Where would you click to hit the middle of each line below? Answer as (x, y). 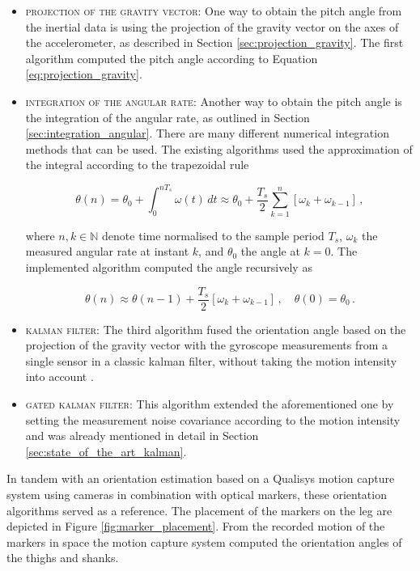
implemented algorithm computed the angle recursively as (169, 266)
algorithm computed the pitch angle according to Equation (172, 58)
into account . (59, 376)
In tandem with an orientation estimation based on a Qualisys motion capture (201, 478)
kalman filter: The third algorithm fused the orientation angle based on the (216, 329)
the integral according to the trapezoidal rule (137, 165)
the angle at (270, 251)
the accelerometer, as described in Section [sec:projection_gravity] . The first (214, 42)
